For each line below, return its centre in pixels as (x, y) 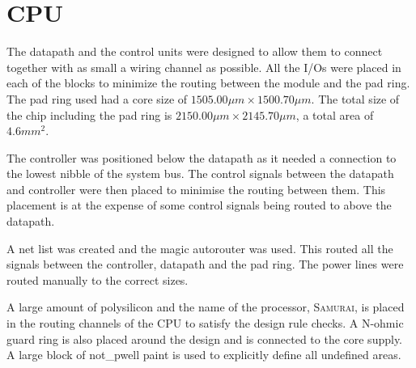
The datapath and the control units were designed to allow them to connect (195, 51)
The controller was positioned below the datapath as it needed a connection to (202, 157)
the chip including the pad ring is (89, 114)
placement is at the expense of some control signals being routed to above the (199, 205)
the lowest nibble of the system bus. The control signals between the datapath (200, 173)
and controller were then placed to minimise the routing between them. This (196, 189)
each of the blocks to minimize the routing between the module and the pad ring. (208, 83)
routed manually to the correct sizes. (98, 279)
